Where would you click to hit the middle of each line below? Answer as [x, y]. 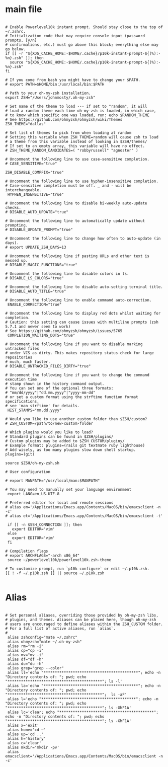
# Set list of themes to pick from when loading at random [68, 133]
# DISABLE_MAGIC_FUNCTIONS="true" [41, 265]
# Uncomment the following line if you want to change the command [77, 375]
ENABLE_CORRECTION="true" [34, 304]
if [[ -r [14, 53]
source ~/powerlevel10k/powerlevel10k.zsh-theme [59, 560]
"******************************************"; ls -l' [64, 681]
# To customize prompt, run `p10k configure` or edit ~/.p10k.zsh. [77, 569]
